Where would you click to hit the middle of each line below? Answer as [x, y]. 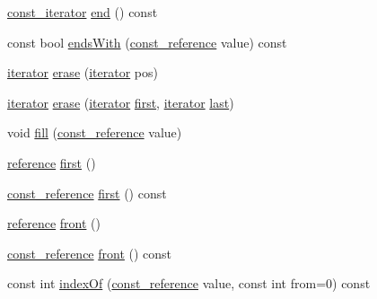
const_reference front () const [90, 253]
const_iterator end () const [83, 12]
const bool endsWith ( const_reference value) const [147, 42]
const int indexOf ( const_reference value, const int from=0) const [189, 283]
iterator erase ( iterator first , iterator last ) [121, 102]
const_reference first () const [87, 193]
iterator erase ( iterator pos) [83, 72]
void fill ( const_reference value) [95, 132]
